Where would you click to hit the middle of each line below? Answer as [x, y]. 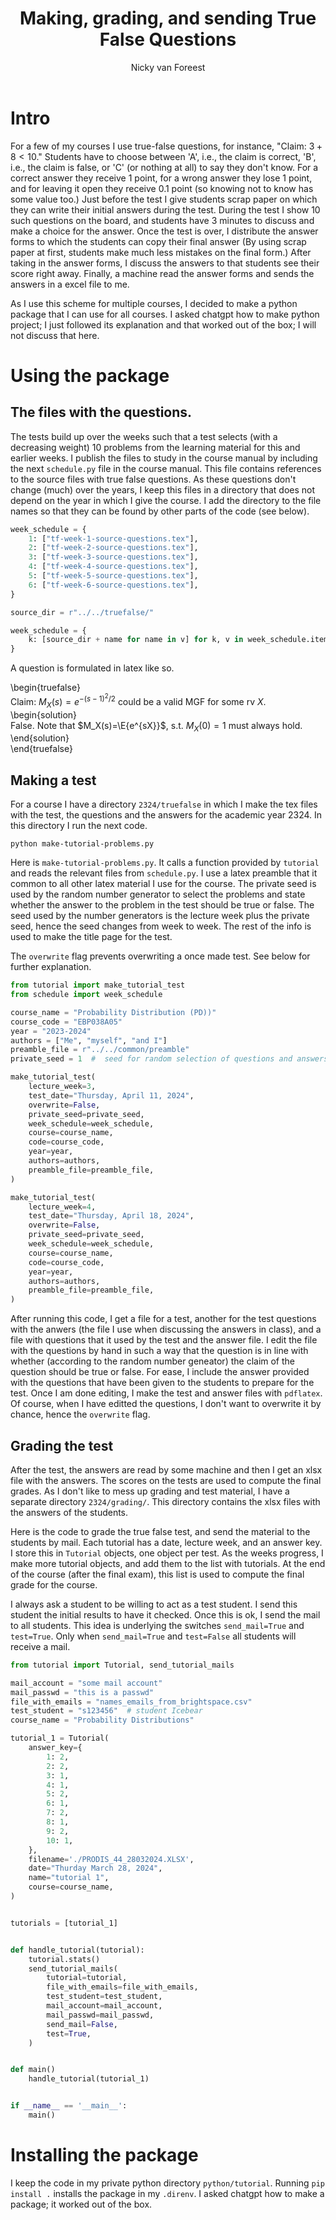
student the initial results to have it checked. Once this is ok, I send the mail [165, 1614]
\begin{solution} [44, 714]
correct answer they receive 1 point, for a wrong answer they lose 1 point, [161, 178]
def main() [33, 2070]
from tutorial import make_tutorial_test [98, 985]
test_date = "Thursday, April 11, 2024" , [111, 1095]
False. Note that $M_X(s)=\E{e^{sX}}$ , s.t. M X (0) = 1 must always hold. [156, 726]
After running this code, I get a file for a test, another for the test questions [163, 1319]
